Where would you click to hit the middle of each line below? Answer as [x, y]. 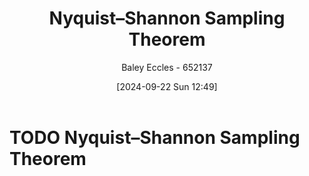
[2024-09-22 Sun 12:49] [167, 86]
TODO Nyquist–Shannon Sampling [155, 137]
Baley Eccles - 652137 [167, 67]
